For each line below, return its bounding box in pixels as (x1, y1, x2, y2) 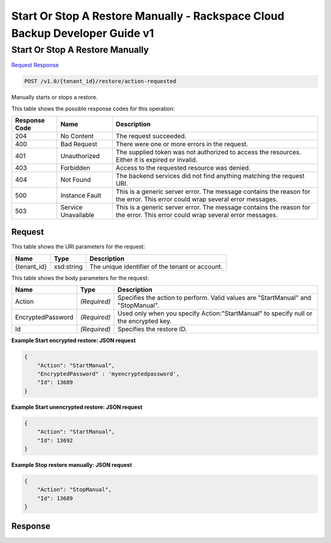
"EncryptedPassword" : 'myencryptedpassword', (37, 371, 180, 377)
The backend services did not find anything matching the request (115, 172, 305, 180)
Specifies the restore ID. (117, 325, 187, 333)
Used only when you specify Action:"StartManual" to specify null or (117, 309, 313, 318)
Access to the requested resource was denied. (115, 163, 251, 172)
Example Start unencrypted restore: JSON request (11, 403, 143, 411)
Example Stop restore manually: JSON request (11, 461, 132, 468)
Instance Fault (60, 191, 101, 199)
